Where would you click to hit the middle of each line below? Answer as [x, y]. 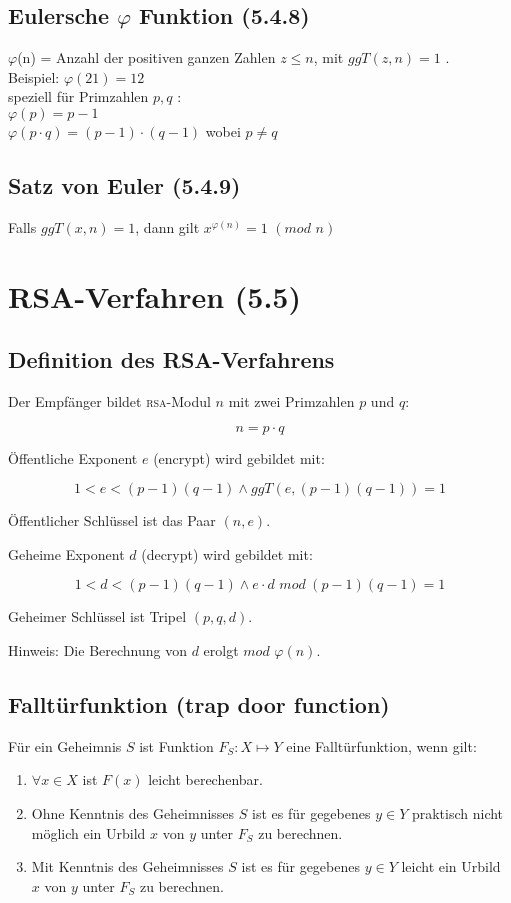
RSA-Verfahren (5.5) [154, 295]
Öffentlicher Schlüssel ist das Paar [112, 520]
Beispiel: [34, 76]
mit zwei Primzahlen [291, 400]
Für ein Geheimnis [65, 745]
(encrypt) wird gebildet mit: [239, 457]
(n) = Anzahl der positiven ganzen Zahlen [146, 57]
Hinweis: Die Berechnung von [97, 649]
